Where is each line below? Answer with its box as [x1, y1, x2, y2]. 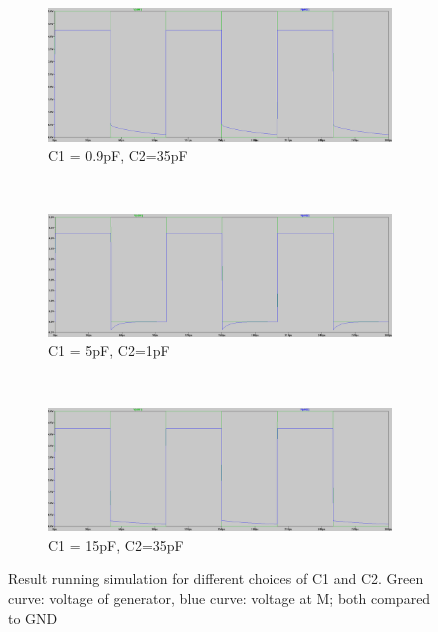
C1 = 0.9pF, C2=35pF [48, 145, 188, 166]
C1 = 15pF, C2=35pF [48, 534, 184, 555]
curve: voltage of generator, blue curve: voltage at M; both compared [8, 588, 431, 609]
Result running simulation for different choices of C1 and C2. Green [8, 568, 424, 589]
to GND [8, 607, 58, 628]
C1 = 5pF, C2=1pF [48, 340, 170, 361]
